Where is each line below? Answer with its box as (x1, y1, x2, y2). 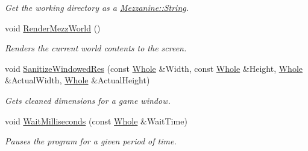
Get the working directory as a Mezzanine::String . (5, 1, 189, 13)
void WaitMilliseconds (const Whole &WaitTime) (5, 114, 187, 127)
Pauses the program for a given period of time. (5, 135, 177, 147)
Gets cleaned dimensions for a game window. (5, 94, 171, 106)
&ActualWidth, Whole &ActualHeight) (5, 74, 150, 86)
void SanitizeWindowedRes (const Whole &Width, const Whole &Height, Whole (5, 62, 303, 74)
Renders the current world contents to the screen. (5, 42, 187, 54)
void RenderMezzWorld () (5, 21, 101, 34)
